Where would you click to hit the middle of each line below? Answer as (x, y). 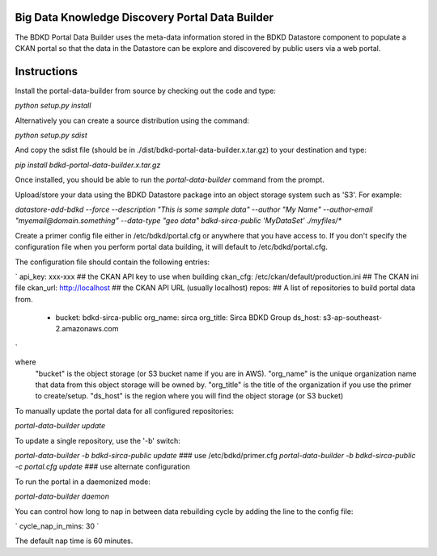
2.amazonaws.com (87, 329)
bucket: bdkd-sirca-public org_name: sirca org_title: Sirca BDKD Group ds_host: (188, 318)
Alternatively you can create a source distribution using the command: (132, 120)
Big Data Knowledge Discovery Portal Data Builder (144, 17)
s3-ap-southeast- (352, 318)
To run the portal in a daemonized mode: (83, 482)
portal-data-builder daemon (62, 496)
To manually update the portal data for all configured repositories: (125, 411)
